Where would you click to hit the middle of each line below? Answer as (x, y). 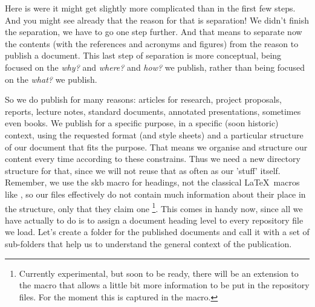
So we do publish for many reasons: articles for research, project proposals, (143, 99)
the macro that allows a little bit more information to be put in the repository (164, 285)
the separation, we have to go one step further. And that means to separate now (154, 32)
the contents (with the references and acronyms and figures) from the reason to (152, 43)
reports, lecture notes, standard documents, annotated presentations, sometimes (153, 111)
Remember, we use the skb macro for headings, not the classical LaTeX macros (152, 182)
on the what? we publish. (51, 79)
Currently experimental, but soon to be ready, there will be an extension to (159, 273)
